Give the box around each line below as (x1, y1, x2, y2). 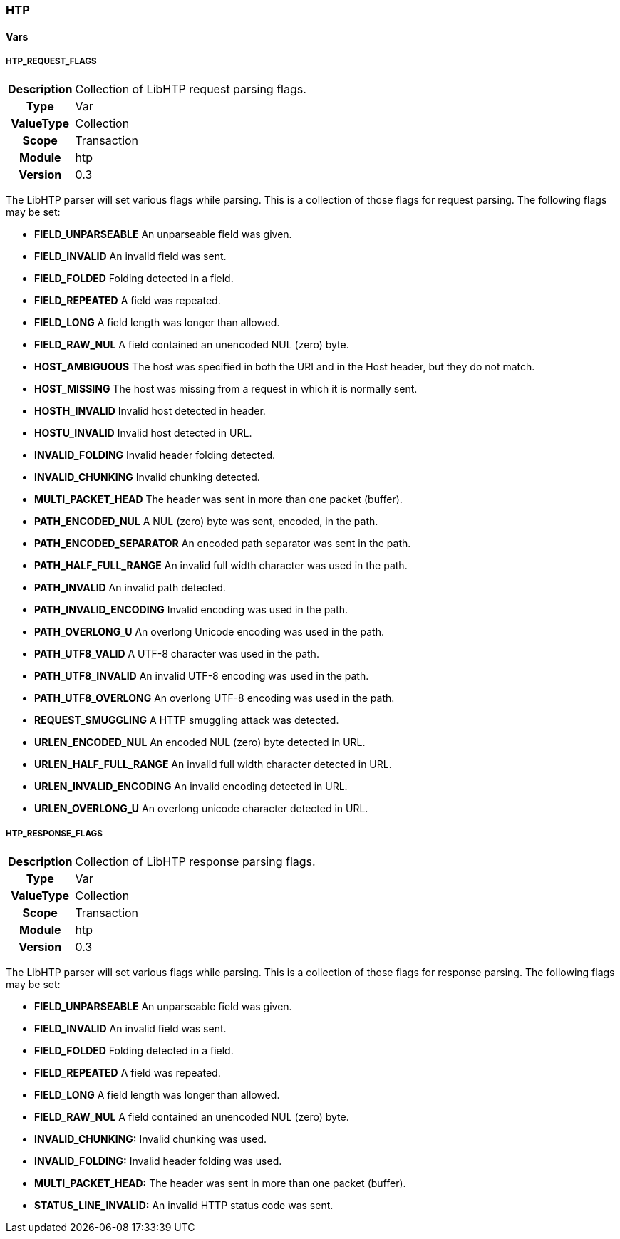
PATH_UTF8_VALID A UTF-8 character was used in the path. (34, 648, 319, 660)
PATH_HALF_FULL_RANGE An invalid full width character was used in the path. (34, 559, 408, 572)
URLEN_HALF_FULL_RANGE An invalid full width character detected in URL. (34, 758, 392, 771)
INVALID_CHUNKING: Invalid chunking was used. (34, 1133, 267, 1146)
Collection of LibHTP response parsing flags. (75, 854, 316, 869)
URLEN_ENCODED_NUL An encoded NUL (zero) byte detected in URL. (34, 736, 366, 749)
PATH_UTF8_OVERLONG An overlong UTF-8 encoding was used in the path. (34, 692, 395, 705)
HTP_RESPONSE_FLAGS (6, 828, 103, 839)
